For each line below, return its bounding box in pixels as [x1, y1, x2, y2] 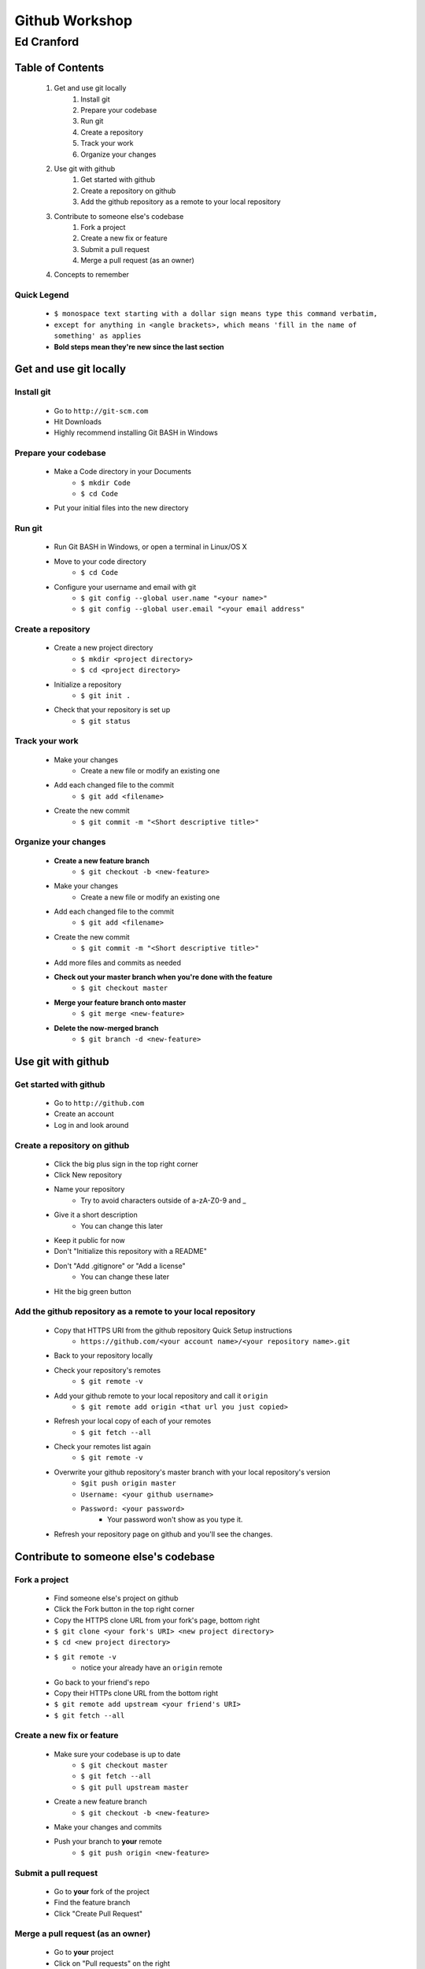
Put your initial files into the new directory [54, 503, 189, 513]
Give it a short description [54, 1210, 138, 1220]
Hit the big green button [54, 1286, 131, 1296]
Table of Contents [14, 61, 105, 74]
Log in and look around [54, 1120, 129, 1129]
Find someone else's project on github [54, 1593, 179, 1603]
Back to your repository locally [54, 1351, 153, 1360]
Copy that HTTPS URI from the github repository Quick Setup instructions [54, 1326, 293, 1335]
